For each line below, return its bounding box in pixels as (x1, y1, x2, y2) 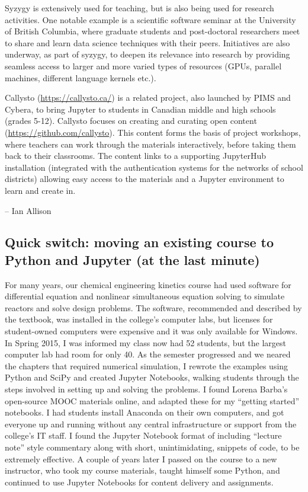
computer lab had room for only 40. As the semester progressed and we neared (5, 348, 291, 360)
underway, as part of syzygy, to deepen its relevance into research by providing (5, 48, 290, 60)
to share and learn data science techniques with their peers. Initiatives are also (5, 36, 290, 49)
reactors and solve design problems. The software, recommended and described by (5, 301, 302, 314)
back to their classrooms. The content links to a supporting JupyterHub (5, 149, 266, 162)
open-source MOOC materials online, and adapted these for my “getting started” (5, 394, 300, 407)
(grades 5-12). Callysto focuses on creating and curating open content (5, 114, 257, 127)
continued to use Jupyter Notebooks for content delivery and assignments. (5, 475, 274, 488)
